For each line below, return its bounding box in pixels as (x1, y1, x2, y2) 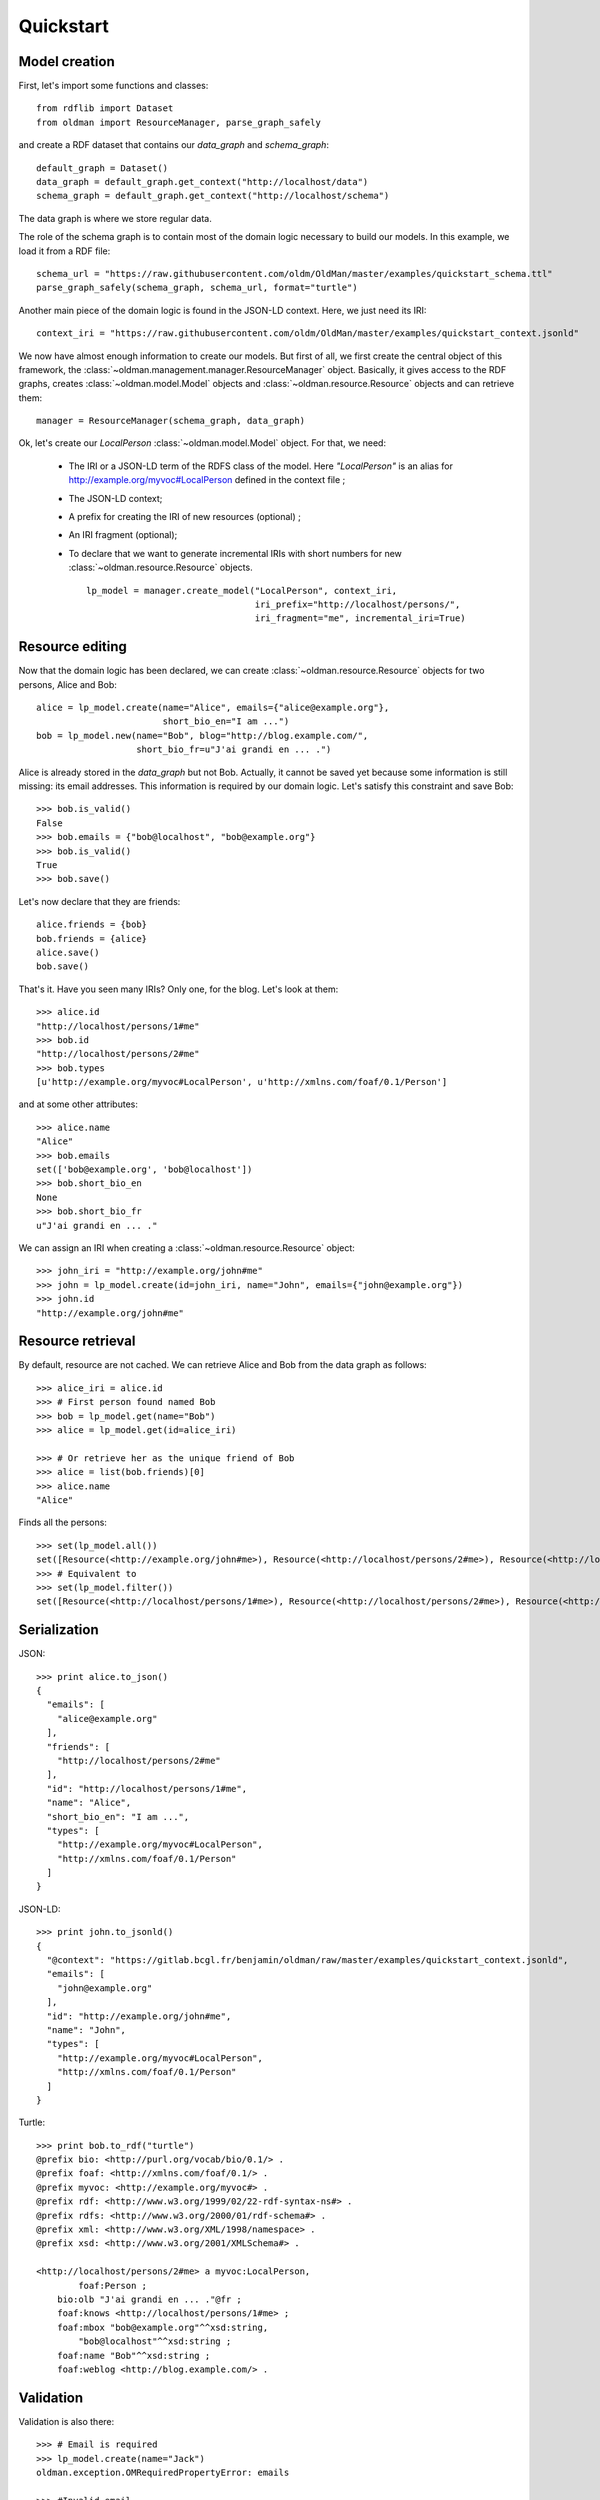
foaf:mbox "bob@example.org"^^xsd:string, (56, 2321, 269, 2333)
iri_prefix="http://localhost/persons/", (254, 599, 461, 610)
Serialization (18, 1621, 99, 1639)
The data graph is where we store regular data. (18, 212, 212, 224)
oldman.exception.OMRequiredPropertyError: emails (36, 2467, 290, 2479)
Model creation (18, 53, 115, 70)
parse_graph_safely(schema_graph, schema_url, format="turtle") (36, 282, 359, 294)
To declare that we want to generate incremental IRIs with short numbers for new (68, 547, 402, 559)
